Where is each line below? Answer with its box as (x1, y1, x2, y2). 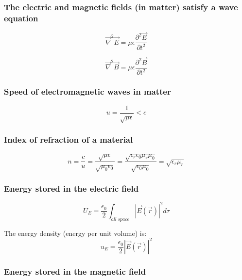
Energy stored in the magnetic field (4, 265, 146, 277)
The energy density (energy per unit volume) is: (4, 228, 147, 238)
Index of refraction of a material (4, 133, 133, 146)
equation (4, 12, 38, 24)
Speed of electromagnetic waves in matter (4, 85, 171, 98)
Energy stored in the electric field (4, 182, 139, 194)
